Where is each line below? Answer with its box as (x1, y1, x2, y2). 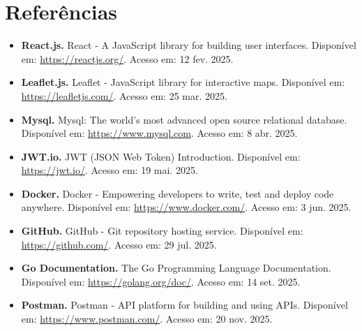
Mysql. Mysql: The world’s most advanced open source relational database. (21, 112, 347, 126)
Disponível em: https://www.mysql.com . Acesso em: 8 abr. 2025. (21, 126, 298, 140)
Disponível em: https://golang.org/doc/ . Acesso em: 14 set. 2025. (21, 274, 301, 288)
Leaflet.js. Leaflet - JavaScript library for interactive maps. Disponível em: (21, 75, 345, 89)
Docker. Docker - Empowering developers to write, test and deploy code (21, 186, 334, 200)
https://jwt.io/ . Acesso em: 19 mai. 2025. (21, 163, 198, 177)
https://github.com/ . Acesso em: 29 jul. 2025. (21, 237, 217, 251)
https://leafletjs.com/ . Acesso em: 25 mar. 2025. (21, 88, 227, 103)
